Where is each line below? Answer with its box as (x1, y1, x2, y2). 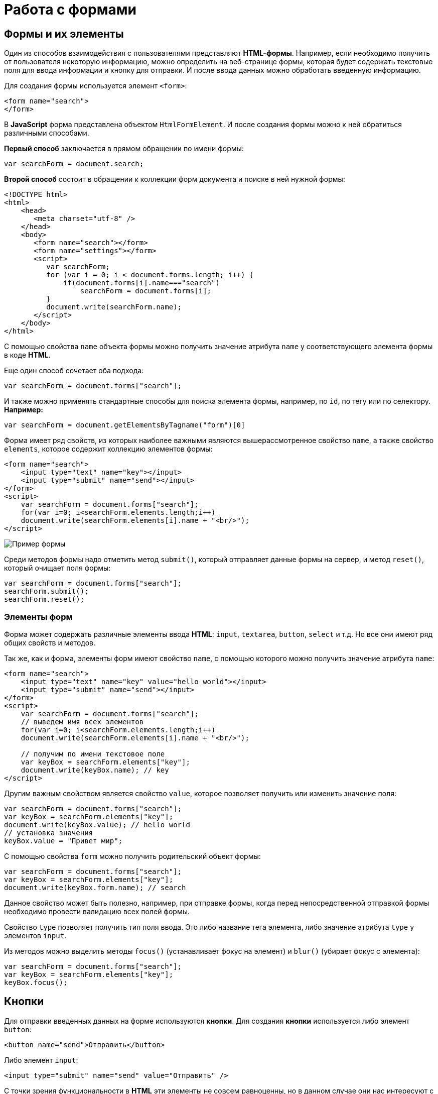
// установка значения (4, 828, 93, 837)
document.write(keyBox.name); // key (21, 765, 169, 774)
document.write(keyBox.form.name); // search (4, 883, 186, 892)
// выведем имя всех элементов (21, 717, 144, 726)
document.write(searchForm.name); (46, 303, 182, 311)
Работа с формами (4, 1, 136, 18)
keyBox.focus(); (4, 978, 68, 987)
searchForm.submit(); (4, 587, 89, 596)
